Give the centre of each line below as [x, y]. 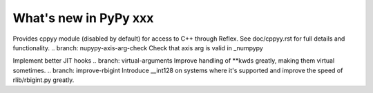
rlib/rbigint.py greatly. [44, 80]
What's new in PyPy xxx [83, 18]
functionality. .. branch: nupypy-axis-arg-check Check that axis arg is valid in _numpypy [138, 48]
